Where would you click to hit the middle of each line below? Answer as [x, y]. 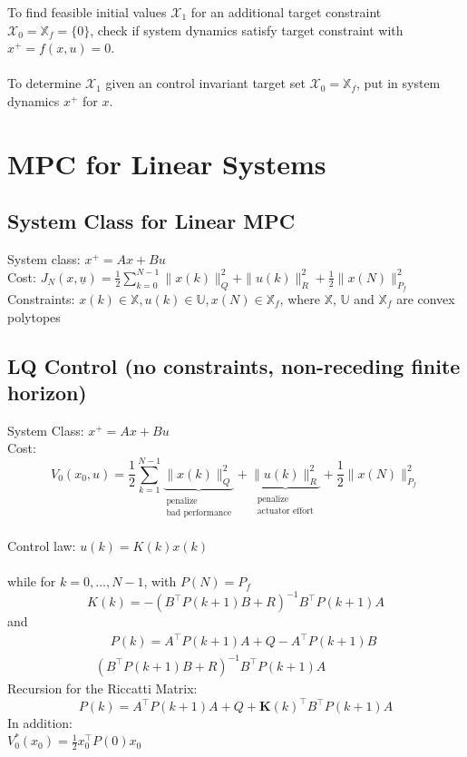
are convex [426, 298]
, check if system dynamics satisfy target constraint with [247, 29]
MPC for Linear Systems [167, 163]
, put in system [398, 83]
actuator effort [285, 511]
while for [32, 581]
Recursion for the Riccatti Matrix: [102, 688]
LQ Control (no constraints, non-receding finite [234, 365]
